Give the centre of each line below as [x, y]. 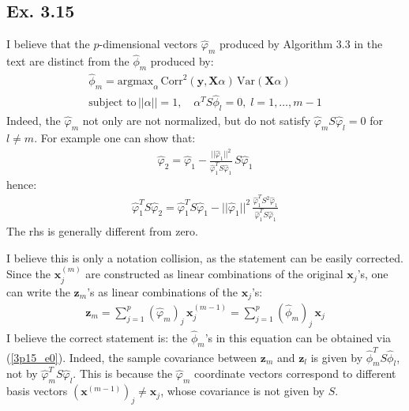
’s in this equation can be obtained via [298, 338]
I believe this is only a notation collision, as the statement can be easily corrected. [205, 257]
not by [22, 373]
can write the [38, 291]
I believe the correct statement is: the [97, 338]
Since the [28, 274]
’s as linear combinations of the [162, 291]
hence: [22, 184]
